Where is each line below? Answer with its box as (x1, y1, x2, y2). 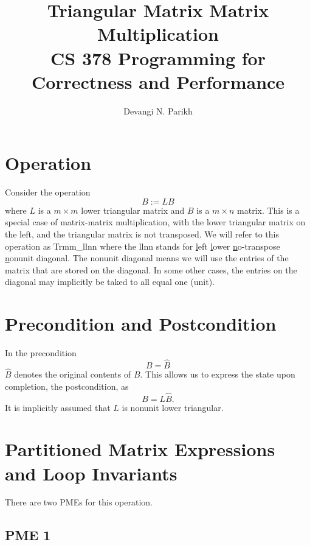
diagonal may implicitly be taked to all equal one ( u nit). (5, 275, 215, 288)
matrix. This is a (237, 203, 300, 216)
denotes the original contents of (14, 368, 131, 381)
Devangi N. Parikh (123, 104, 193, 117)
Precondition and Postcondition (5, 311, 277, 336)
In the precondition (5, 346, 77, 359)
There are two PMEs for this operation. (5, 496, 153, 508)
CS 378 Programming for (50, 45, 266, 70)
